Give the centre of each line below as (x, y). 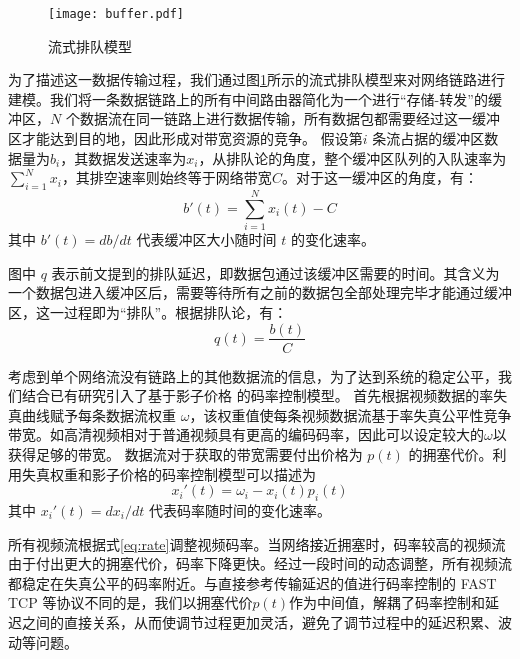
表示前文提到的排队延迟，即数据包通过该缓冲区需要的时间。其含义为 (275, 272)
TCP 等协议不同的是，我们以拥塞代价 (130, 602)
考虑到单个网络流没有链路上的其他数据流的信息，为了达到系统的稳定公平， (253, 375)
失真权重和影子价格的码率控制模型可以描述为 (168, 473)
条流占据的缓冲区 (428, 138)
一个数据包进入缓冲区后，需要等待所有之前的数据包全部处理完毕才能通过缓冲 (260, 292)
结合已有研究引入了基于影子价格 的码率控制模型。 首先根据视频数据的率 (257, 395)
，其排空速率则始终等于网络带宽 (166, 177)
